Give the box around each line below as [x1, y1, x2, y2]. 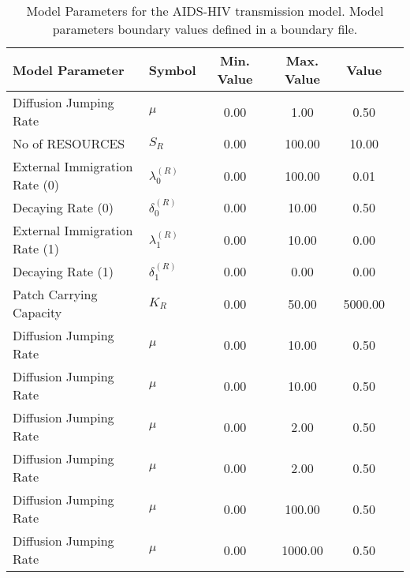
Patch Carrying [13, 285, 98, 303]
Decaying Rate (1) [13, 262, 114, 280]
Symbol [148, 60, 196, 79]
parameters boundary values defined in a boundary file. [52, 20, 358, 38]
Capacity [13, 303, 62, 321]
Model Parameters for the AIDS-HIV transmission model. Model [26, 2, 384, 20]
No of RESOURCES [13, 134, 125, 152]
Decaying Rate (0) [13, 198, 114, 216]
